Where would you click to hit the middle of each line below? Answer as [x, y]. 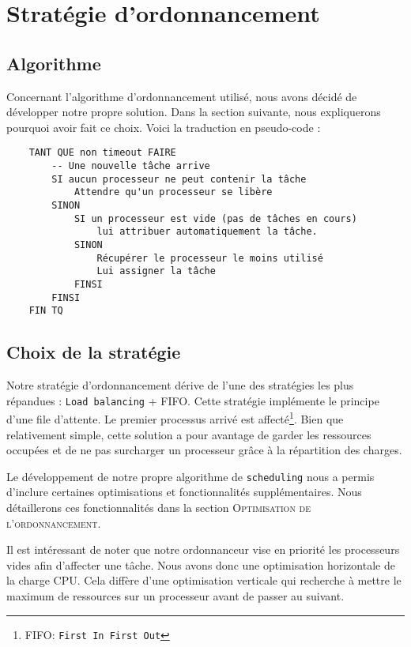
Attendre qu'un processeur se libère [173, 192]
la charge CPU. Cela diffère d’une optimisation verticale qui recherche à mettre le [204, 580]
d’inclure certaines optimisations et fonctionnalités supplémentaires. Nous [184, 492]
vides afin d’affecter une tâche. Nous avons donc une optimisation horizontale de [201, 564]
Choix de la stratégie [94, 352]
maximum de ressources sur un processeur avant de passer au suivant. [175, 596]
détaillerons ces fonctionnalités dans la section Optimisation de [159, 508]
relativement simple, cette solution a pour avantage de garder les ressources [189, 434]
